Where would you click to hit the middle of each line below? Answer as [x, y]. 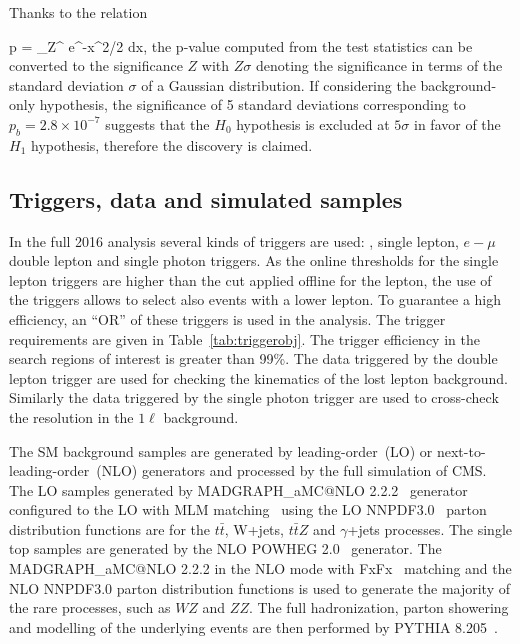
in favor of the [457, 123]
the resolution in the [71, 416]
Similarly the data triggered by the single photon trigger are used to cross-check [254, 397]
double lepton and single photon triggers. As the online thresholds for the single [254, 260]
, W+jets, [254, 528]
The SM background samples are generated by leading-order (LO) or [221, 450]
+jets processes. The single [429, 528]
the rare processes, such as [90, 607]
